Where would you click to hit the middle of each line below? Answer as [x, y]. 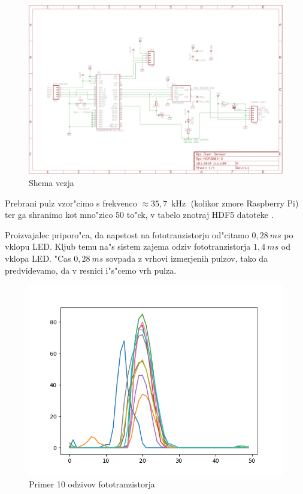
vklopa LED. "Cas [38, 258]
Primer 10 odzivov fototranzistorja [92, 483]
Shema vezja [51, 182]
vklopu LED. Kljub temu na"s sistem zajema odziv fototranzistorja [128, 246]
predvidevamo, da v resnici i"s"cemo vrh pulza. [91, 270]
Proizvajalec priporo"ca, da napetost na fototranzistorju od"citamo [127, 234]
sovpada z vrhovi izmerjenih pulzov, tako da [187, 258]
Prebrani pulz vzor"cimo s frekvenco [71, 203]
